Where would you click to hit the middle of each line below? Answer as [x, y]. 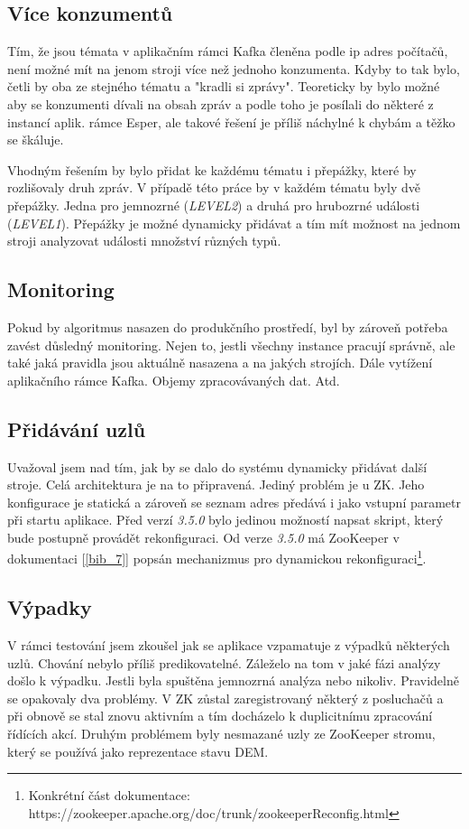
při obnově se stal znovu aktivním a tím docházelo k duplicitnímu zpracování [220, 716]
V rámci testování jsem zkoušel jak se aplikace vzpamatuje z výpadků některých [229, 644]
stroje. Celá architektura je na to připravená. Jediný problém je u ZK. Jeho [216, 484]
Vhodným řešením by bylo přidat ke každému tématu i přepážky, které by [212, 169]
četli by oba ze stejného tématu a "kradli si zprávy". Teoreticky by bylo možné [224, 86]
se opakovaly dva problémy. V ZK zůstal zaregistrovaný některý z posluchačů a [225, 698]
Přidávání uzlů [77, 428]
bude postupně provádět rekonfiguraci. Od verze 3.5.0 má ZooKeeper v [203, 537]
